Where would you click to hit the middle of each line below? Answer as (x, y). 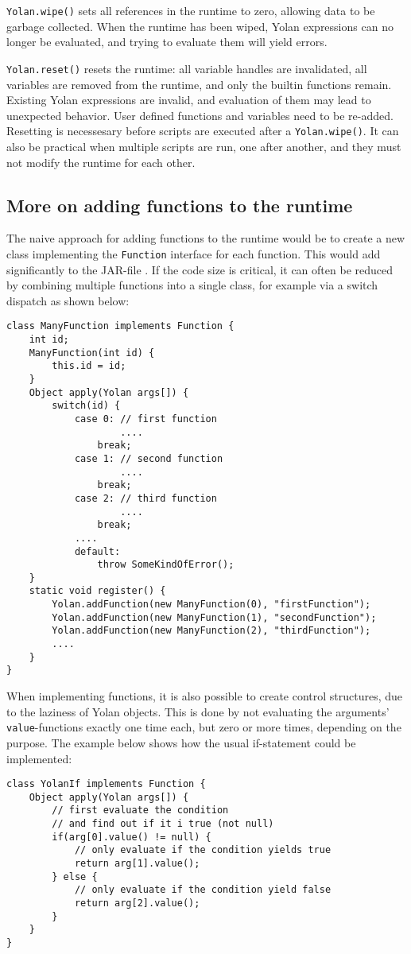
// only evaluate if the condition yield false (203, 890)
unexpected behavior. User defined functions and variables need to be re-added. (200, 115)
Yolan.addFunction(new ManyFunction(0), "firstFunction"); (211, 605)
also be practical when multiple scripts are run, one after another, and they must (204, 146)
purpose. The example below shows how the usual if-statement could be (181, 742)
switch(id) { (86, 406)
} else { (75, 876)
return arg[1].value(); (137, 864)
